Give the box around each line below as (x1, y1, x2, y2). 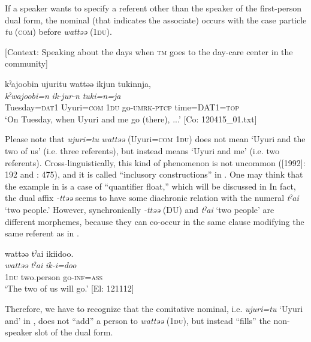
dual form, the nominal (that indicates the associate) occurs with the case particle (5, 13, 307, 26)
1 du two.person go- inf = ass (5, 270, 103, 283)
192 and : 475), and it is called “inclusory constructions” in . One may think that (5, 168, 303, 181)
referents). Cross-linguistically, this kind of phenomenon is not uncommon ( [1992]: (5, 156, 306, 169)
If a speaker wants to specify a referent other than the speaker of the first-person (5, 2, 301, 14)
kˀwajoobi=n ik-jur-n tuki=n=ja (5, 89, 121, 101)
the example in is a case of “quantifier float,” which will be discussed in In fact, (5, 179, 296, 192)
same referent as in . (5, 227, 79, 239)
